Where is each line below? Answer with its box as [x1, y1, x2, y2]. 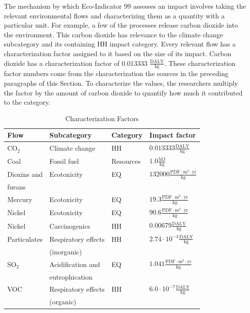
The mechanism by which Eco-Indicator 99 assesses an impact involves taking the [4, 1, 246, 11]
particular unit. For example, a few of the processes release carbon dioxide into [4, 20, 238, 30]
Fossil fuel [49, 156, 79, 166]
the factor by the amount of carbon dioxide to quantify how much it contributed [4, 87, 243, 97]
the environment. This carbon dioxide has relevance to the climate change [4, 29, 223, 39]
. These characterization [164, 58, 235, 68]
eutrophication [49, 271, 93, 282]
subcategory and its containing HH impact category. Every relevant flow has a [4, 39, 236, 49]
